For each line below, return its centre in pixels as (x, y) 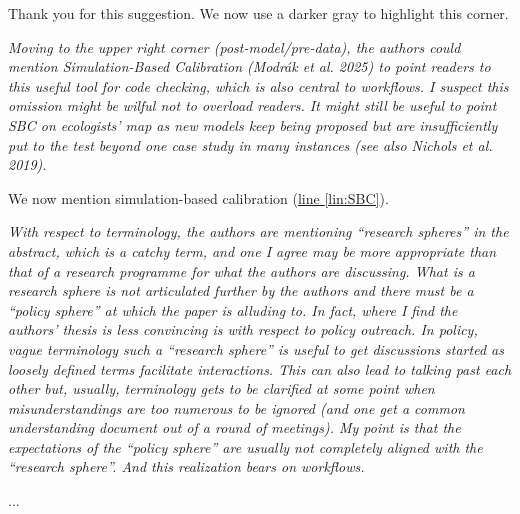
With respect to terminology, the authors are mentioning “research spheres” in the (258, 231)
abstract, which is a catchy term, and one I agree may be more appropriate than (252, 250)
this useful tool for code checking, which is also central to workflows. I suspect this (258, 85)
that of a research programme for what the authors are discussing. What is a (241, 270)
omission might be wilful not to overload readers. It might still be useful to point (252, 105)
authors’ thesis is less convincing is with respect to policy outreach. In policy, (243, 329)
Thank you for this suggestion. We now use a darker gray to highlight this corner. (258, 13)
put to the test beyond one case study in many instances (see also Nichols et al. (250, 144)
